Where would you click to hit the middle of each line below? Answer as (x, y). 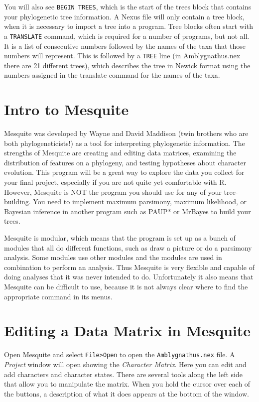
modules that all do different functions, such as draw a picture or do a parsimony (128, 247)
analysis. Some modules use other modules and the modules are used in (113, 257)
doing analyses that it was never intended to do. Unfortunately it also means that (129, 277)
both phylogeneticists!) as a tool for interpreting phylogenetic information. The (125, 143)
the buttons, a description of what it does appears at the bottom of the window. (127, 393)
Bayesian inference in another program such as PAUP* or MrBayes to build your (128, 211)
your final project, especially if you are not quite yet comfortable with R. (115, 182)
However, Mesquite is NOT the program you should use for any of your (113, 192)
